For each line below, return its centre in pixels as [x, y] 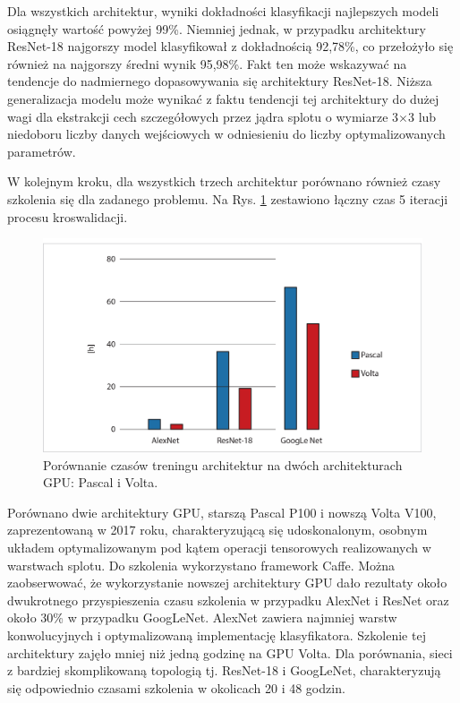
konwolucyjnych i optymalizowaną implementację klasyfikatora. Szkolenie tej [217, 634]
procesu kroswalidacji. [68, 216]
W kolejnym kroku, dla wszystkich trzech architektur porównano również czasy [224, 181]
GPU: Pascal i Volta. [101, 482]
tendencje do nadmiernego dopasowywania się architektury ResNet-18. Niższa [220, 81]
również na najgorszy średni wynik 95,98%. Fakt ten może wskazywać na [207, 63]
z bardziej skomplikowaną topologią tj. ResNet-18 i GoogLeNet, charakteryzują [224, 670]
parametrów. [42, 151]
